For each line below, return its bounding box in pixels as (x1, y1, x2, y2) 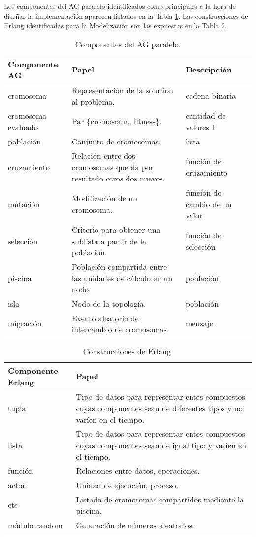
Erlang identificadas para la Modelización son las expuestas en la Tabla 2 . (4, 20, 227, 31)
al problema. (71, 95, 115, 107)
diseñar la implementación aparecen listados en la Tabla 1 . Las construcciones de (4, 10, 248, 21)
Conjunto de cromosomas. (71, 135, 161, 147)
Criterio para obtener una (71, 223, 160, 235)
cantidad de (185, 109, 226, 121)
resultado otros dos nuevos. (71, 172, 165, 184)
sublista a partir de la (71, 235, 147, 247)
